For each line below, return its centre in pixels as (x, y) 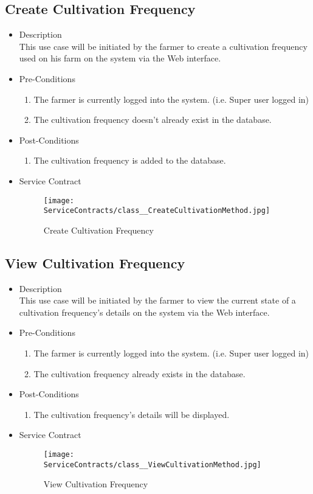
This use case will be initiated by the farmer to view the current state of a (157, 300)
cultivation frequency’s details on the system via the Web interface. (144, 312)
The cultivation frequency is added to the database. (130, 160)
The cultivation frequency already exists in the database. (139, 373)
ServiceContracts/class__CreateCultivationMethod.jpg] (157, 211)
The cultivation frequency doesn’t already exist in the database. (153, 120)
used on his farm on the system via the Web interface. (120, 58)
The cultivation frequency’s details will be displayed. (132, 414)
